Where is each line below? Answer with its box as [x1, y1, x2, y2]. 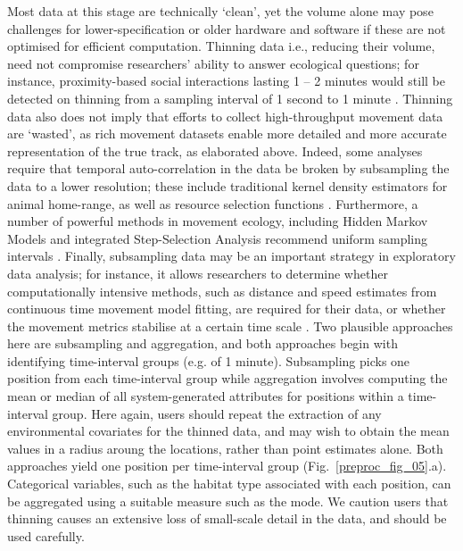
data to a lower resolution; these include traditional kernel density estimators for [7, 176, 448, 195]
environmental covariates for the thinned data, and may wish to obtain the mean [7, 422, 450, 440]
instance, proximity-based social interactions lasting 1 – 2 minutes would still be [7, 71, 445, 90]
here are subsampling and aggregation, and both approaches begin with [7, 334, 398, 353]
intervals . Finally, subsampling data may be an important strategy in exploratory [7, 246, 456, 265]
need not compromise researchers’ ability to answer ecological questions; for [7, 54, 419, 72]
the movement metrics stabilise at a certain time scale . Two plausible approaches [7, 316, 453, 335]
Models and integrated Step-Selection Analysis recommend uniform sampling [7, 229, 428, 247]
